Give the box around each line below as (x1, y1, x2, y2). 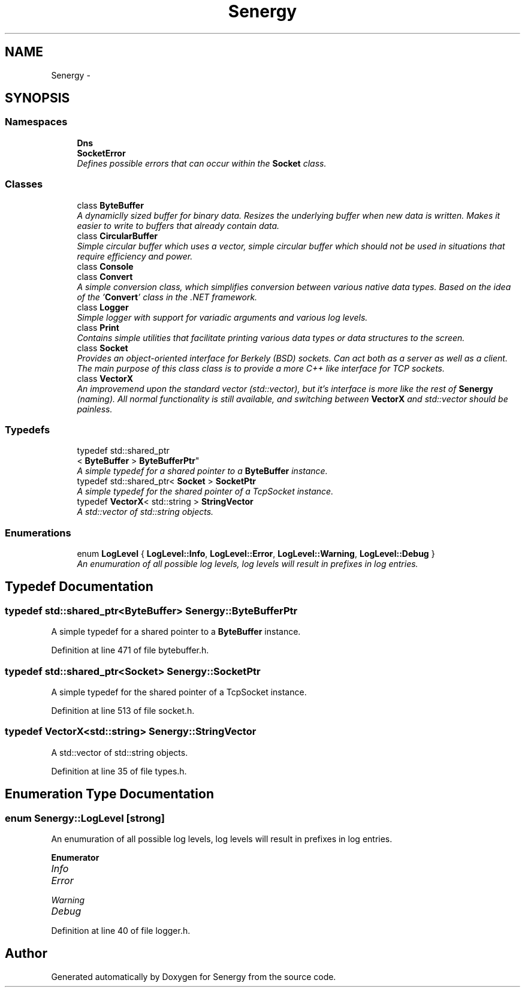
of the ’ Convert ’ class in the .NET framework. (77, 291, 258, 302)
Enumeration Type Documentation (5, 786, 214, 802)
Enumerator (51, 852, 99, 863)
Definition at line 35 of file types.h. (51, 765, 187, 776)
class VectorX (77, 373, 134, 384)
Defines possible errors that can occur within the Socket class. (77, 158, 327, 168)
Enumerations (5, 526, 71, 539)
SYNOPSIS (5, 91, 70, 106)
